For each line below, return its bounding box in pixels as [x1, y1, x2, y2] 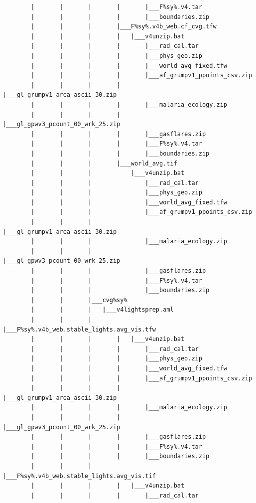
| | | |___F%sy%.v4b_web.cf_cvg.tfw [31, 23, 217, 30]
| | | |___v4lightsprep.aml [31, 306, 174, 314]
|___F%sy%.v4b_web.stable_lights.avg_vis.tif [2, 472, 156, 480]
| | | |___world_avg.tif [31, 160, 177, 167]
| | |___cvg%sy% [31, 296, 128, 304]
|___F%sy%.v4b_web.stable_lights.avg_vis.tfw [2, 326, 156, 333]
